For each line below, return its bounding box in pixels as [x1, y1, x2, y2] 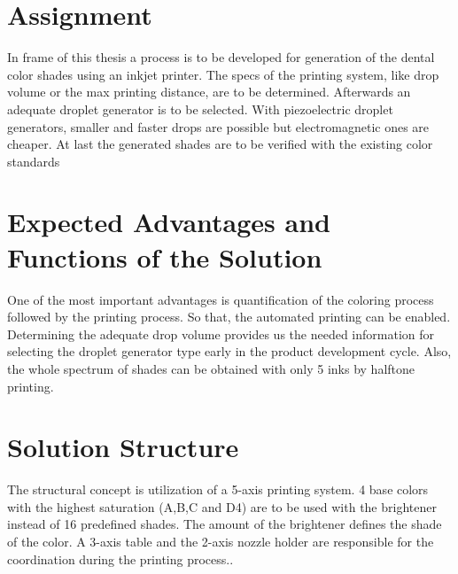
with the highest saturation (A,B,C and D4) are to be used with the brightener [7, 497, 437, 516]
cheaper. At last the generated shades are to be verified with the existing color [7, 135, 433, 153]
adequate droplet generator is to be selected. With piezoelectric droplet [7, 99, 393, 118]
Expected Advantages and [7, 204, 330, 240]
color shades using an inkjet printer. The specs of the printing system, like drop [7, 65, 439, 83]
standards [7, 151, 60, 170]
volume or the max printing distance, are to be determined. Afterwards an [7, 82, 411, 101]
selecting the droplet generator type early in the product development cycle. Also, [7, 342, 452, 361]
